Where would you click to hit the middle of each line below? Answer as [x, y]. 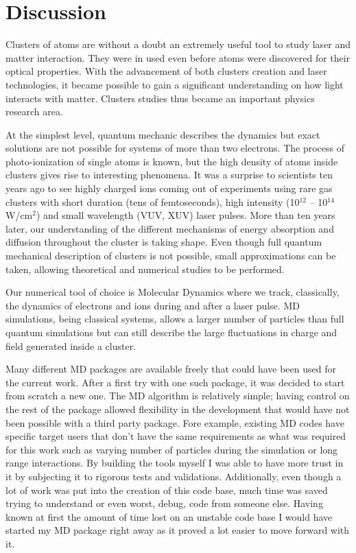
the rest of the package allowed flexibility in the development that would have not [178, 409]
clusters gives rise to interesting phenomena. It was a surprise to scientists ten [169, 175]
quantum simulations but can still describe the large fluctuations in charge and [171, 332]
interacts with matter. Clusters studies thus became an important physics [160, 98]
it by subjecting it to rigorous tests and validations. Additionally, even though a [174, 476]
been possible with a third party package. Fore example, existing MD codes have [175, 422]
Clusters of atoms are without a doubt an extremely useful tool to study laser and [178, 44]
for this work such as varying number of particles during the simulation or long [172, 449]
